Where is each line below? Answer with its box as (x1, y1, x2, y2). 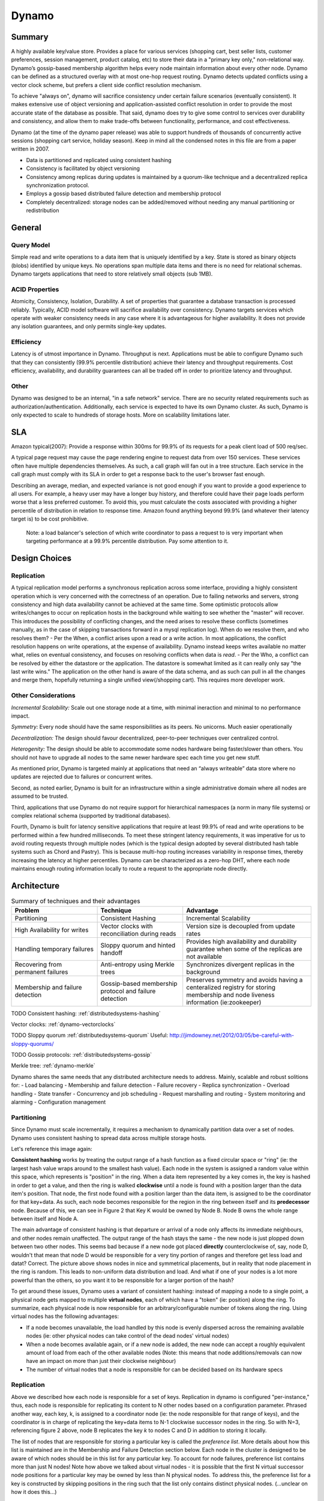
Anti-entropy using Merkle (100, 960, 175, 968)
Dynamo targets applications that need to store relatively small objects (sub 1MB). (11, 270, 213, 277)
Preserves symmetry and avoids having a (186, 976, 303, 984)
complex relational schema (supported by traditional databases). (11, 812, 171, 819)
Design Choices (11, 553, 72, 563)
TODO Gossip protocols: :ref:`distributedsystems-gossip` (11, 1051, 152, 1059)
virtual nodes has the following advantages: (11, 1312, 119, 1320)
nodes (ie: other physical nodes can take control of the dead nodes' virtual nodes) (26, 1332, 229, 1339)
